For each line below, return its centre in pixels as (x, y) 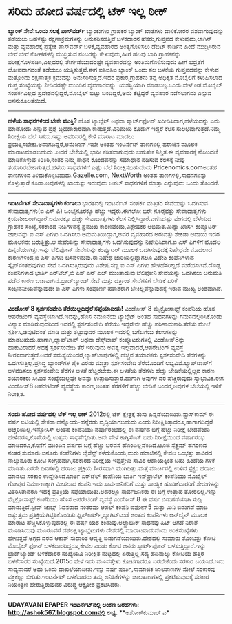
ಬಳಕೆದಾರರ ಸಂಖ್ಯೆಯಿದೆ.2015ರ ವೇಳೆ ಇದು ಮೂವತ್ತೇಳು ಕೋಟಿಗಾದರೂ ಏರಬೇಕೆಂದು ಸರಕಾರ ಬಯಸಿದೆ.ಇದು (116, 561)
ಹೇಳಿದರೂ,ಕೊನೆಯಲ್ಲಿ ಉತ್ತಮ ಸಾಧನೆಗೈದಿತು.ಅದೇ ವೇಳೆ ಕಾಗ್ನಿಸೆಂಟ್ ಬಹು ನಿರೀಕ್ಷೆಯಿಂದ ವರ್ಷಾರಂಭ (106, 437)
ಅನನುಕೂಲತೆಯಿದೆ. (28, 101)
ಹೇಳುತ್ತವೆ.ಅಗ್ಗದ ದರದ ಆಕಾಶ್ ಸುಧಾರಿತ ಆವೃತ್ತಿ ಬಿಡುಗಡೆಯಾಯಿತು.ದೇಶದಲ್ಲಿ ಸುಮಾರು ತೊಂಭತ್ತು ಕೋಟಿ (112, 538)
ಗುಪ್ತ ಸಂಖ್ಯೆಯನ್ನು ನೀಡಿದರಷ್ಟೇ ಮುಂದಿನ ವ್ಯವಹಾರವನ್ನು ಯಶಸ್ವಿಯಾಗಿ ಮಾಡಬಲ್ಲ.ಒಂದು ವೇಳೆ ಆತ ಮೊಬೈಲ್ (115, 85)
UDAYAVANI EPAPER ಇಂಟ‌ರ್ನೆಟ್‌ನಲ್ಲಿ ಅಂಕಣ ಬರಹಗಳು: (74, 604)
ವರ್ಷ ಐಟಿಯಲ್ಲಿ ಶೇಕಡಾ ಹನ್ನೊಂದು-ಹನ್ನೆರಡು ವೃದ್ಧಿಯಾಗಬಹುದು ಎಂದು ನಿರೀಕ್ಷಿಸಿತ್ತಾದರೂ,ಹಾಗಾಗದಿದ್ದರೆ (110, 422)
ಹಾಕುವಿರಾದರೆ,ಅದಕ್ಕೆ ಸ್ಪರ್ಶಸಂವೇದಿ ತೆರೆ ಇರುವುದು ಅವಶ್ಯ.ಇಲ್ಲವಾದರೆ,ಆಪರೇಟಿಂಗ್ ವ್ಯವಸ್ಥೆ (96, 347)
